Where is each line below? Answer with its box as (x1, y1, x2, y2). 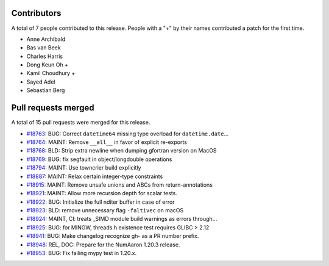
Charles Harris (26, 52, 63, 60)
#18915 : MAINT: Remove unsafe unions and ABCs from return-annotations (26, 181, 213, 189)
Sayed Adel (26, 78, 55, 85)
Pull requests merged (11, 102, 94, 113)
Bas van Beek (26, 44, 61, 51)
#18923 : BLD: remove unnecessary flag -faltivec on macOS (26, 207, 184, 214)
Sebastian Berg (26, 87, 65, 94)
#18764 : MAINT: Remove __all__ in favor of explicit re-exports (26, 138, 187, 146)
